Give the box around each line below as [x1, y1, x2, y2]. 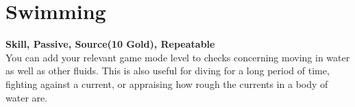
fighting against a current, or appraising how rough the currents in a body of [5, 76, 328, 91]
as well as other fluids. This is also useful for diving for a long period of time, [5, 63, 330, 78]
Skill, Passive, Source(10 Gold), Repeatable [5, 37, 215, 51]
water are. [5, 90, 48, 104]
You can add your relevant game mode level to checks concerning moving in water [5, 50, 350, 64]
